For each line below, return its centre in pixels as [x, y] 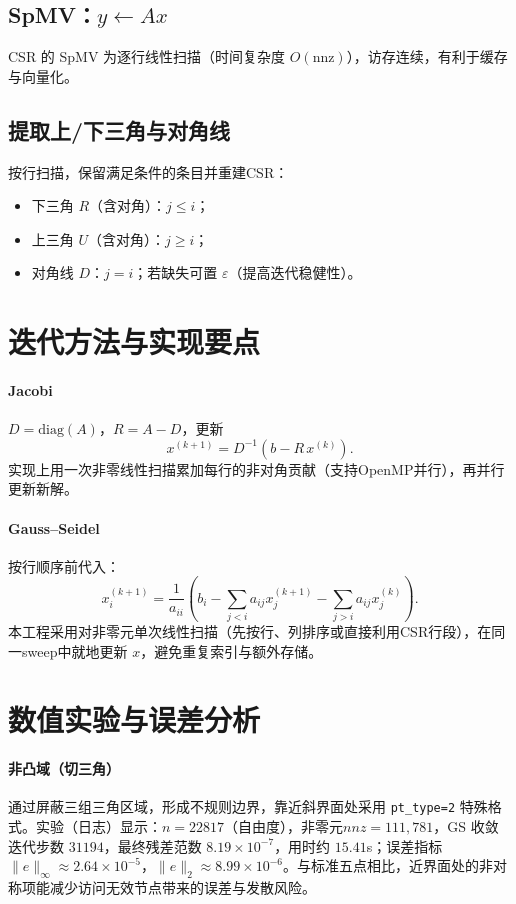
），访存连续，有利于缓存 [427, 56]
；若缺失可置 [175, 272]
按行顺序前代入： [64, 565]
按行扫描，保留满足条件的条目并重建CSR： [148, 171]
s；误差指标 [404, 845]
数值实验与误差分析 [134, 719]
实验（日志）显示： [98, 826]
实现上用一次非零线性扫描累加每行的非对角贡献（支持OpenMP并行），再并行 [256, 468]
